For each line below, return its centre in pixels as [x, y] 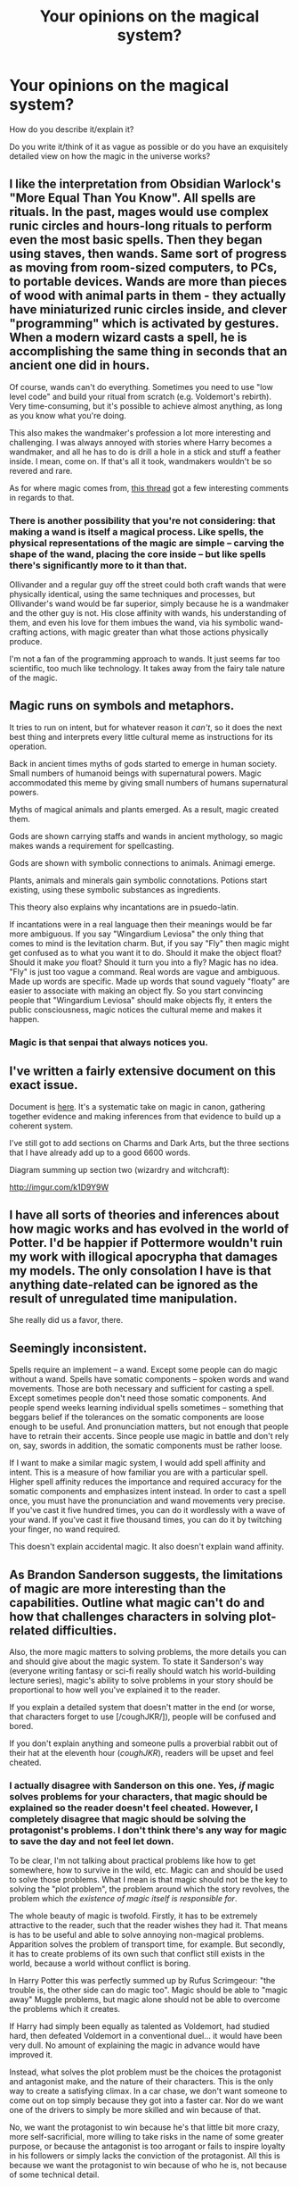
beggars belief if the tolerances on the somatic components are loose [137, 1418]
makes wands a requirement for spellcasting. [92, 845]
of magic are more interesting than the [118, 1588]
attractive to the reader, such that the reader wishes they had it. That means [148, 1925]
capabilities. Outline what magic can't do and [137, 1603]
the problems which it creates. [65, 2009]
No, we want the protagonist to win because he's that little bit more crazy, [145, 2127]
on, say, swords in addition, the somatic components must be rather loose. [146, 1446]
